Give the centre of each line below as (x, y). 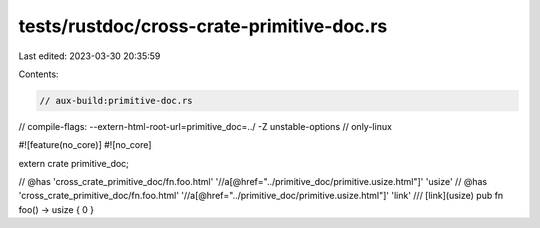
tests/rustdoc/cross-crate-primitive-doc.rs (203, 26)
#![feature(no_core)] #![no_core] (85, 145)
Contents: (38, 74)
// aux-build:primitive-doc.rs (116, 100)
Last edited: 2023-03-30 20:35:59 (89, 56)
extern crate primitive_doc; (74, 163)
